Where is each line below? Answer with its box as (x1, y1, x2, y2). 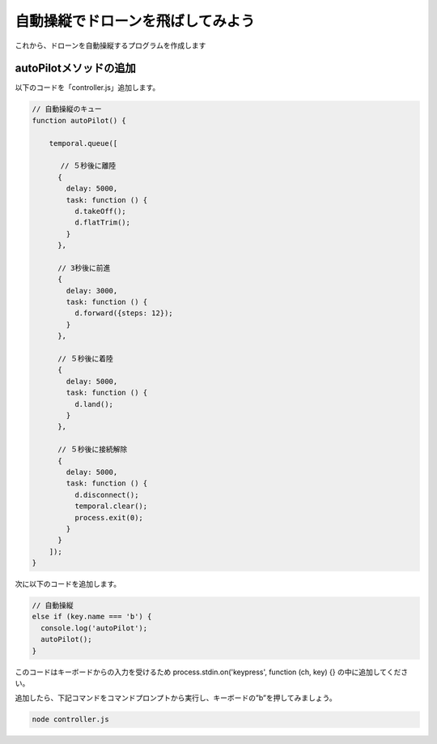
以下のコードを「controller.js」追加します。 (15, 83, 160, 92)
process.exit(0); (74, 513, 143, 522)
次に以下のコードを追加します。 (15, 579, 121, 589)
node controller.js (32, 715, 109, 725)
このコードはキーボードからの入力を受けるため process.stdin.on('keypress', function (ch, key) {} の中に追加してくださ (15, 667, 409, 677)
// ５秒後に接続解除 (57, 445, 128, 454)
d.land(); (74, 400, 113, 408)
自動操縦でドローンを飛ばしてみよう (15, 12, 255, 30)
